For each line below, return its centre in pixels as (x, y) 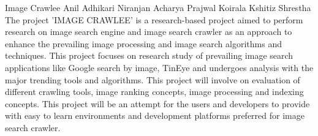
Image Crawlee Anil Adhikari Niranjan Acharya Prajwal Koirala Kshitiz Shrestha (158, 7)
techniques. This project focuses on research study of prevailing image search (149, 55)
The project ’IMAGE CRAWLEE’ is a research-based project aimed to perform (154, 19)
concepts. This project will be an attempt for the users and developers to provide (157, 103)
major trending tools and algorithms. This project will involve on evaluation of (153, 79)
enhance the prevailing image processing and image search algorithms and (143, 43)
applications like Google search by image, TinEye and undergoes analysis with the (159, 67)
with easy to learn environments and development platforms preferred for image (155, 115)
